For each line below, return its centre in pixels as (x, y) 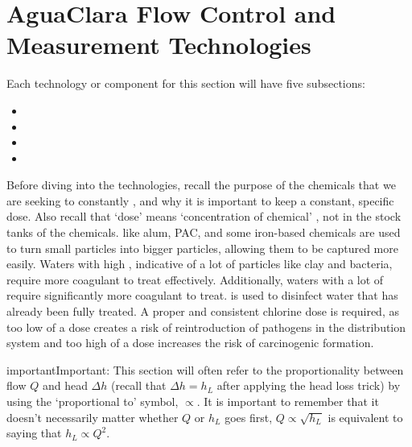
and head (65, 385)
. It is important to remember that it (288, 401)
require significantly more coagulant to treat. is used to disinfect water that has (202, 295)
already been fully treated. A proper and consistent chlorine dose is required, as (203, 311)
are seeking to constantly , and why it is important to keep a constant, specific (200, 200)
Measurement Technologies (159, 45)
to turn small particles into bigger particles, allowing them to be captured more (202, 248)
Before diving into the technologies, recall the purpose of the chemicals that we (201, 185)
